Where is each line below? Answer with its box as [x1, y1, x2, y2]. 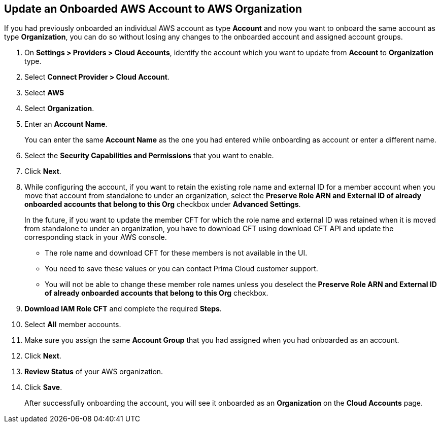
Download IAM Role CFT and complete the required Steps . [24, 304, 222, 313]
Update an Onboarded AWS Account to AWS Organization [4, 3, 302, 15]
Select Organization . [24, 104, 94, 113]
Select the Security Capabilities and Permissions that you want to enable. [24, 151, 274, 160]
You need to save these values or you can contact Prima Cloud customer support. [45, 264, 318, 273]
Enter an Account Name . [24, 120, 108, 129]
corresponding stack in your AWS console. [24, 233, 167, 242]
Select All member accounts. [24, 320, 121, 329]
